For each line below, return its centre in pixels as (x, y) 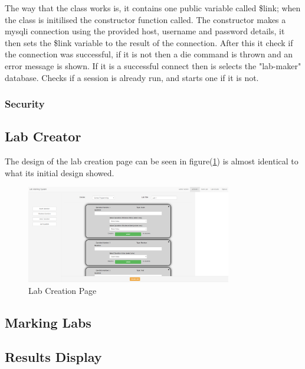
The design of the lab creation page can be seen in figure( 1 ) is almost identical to (152, 161)
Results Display (53, 357)
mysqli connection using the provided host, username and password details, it (145, 31)
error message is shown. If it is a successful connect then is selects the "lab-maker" (153, 65)
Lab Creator (43, 136)
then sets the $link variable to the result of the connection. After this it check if (149, 42)
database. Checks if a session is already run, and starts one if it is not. (132, 77)
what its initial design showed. (60, 172)
